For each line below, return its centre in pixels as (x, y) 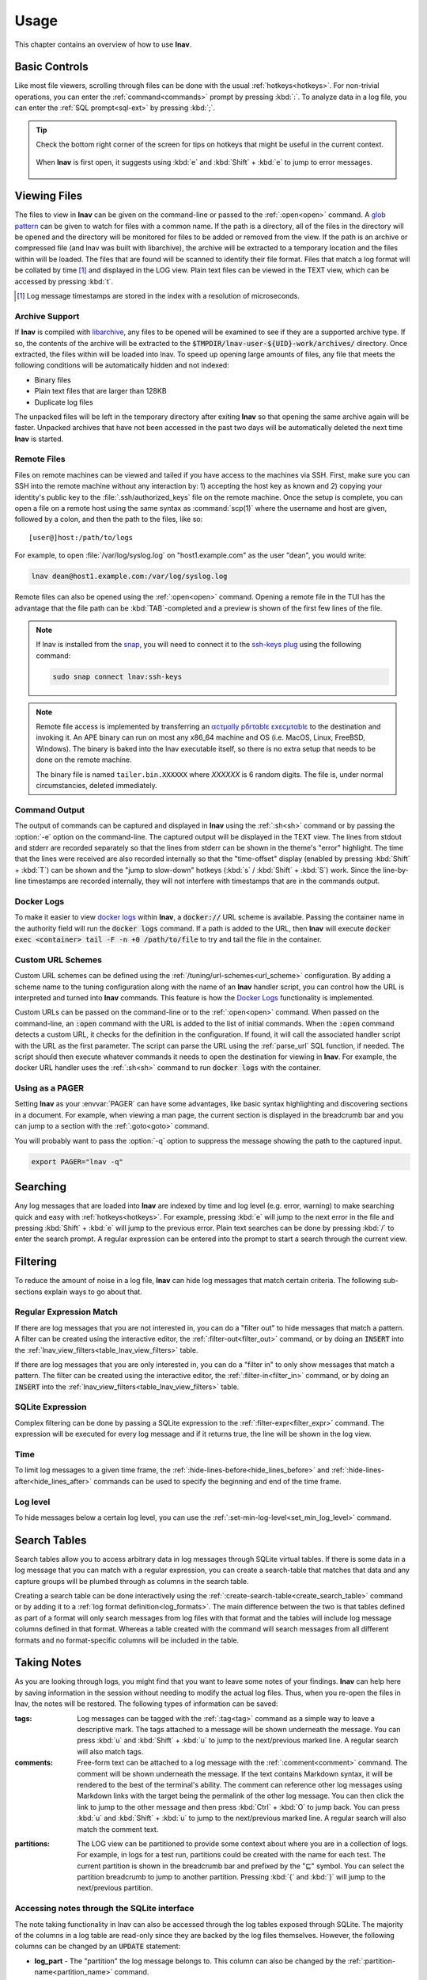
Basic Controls (51, 67)
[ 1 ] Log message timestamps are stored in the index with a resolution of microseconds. (159, 296)
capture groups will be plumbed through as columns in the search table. (132, 1581)
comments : (34, 1763)
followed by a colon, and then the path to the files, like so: (109, 520)
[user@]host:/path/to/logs (81, 537)
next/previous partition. (115, 1888)
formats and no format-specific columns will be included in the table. (127, 1640)
